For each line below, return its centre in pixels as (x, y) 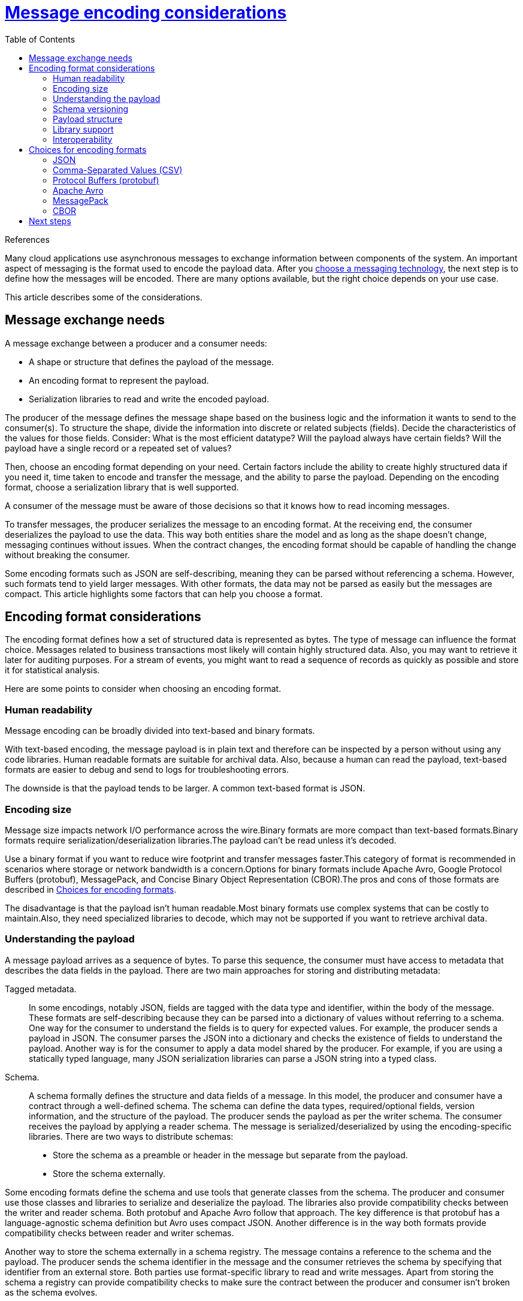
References (27, 239)
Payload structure (88, 119)
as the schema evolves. (51, 1292)
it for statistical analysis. (52, 670)
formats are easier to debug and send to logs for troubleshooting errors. (147, 770)
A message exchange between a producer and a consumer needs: (136, 343)
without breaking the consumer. (67, 555)
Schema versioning (91, 109)
